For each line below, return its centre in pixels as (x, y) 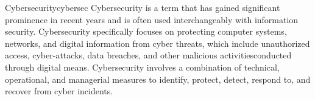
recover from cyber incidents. (59, 91)
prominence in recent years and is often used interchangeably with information (152, 19)
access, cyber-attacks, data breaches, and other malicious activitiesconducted (148, 55)
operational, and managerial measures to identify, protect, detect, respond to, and (158, 79)
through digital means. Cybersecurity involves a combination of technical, (142, 67)
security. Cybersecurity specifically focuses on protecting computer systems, (146, 31)
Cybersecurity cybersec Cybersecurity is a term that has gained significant (143, 7)
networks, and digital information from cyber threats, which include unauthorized (157, 43)
